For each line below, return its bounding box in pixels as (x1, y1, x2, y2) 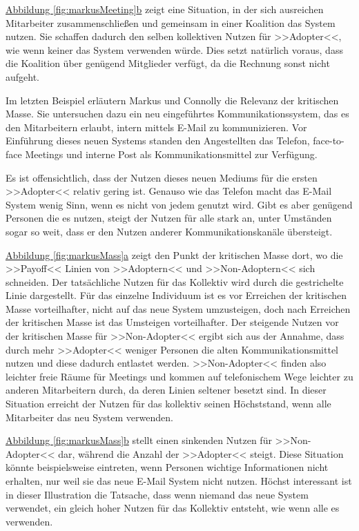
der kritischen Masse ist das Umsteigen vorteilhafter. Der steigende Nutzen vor (6, 315, 339, 329)
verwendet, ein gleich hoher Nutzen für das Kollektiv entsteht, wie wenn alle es (6, 501, 340, 515)
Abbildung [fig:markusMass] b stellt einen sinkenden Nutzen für (6, 433, 272, 447)
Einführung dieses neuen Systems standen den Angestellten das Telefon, (6, 133, 310, 148)
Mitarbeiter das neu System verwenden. (6, 409, 173, 424)
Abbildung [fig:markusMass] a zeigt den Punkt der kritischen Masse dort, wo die (6, 247, 343, 262)
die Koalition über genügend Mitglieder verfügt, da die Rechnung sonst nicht (6, 56, 330, 70)
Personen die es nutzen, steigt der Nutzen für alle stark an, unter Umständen (6, 211, 332, 225)
